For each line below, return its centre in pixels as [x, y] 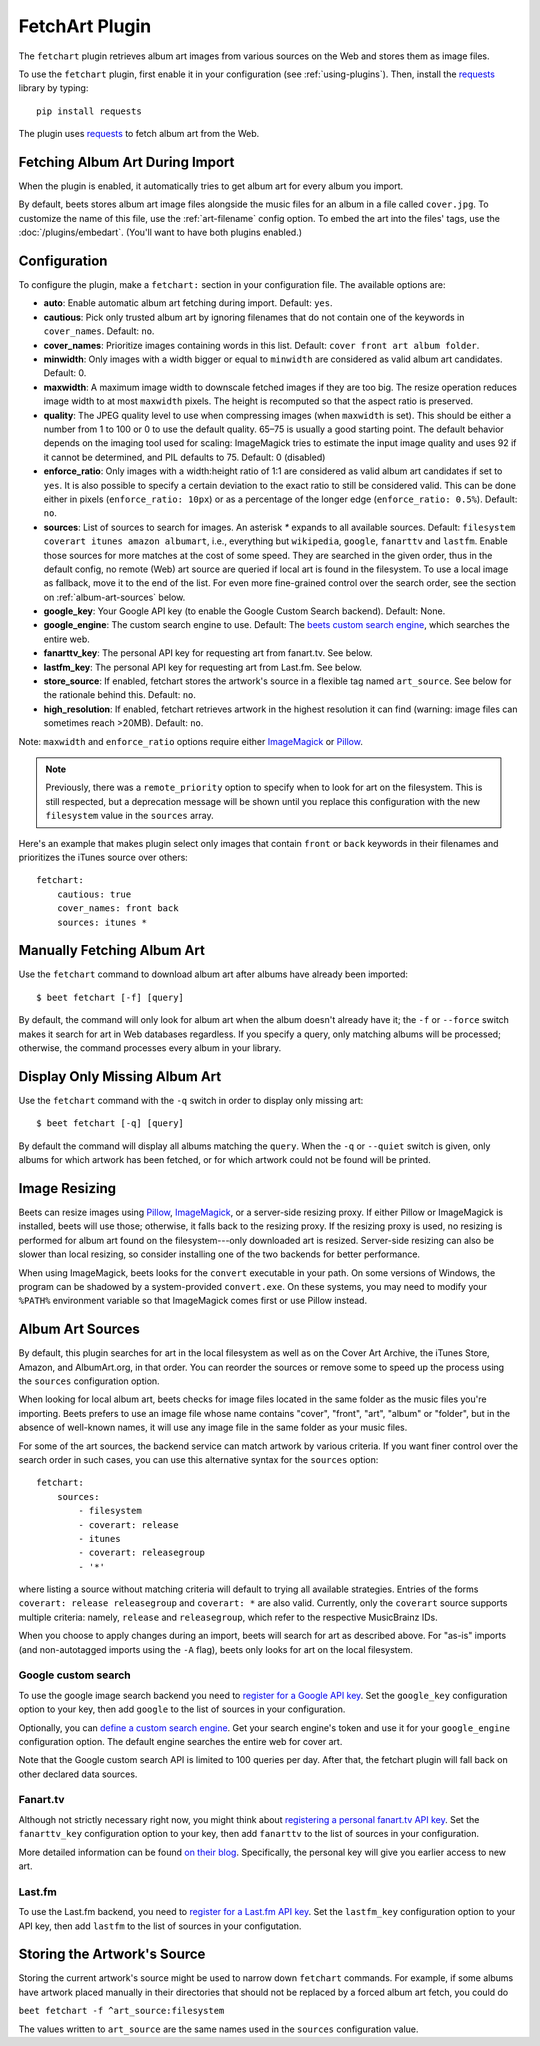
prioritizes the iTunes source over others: [103, 857]
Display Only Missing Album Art [120, 1076]
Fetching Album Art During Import [126, 161]
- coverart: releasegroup [141, 1553]
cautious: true [94, 894]
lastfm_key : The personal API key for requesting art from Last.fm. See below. [202, 667]
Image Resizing [67, 1188]
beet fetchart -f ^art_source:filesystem [121, 2011]
